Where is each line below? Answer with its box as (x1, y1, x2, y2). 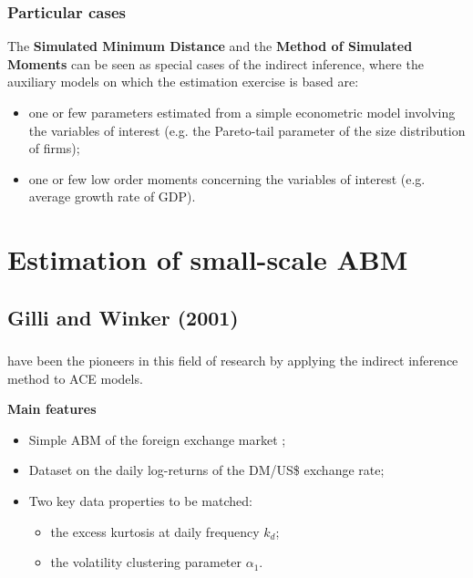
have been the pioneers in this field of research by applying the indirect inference (7, 351, 458, 370)
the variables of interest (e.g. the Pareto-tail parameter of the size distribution (28, 120, 466, 139)
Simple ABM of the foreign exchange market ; (28, 429, 286, 449)
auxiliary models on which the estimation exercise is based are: (7, 72, 359, 91)
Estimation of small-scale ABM (7, 241, 408, 278)
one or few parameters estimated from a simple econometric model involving (28, 103, 456, 121)
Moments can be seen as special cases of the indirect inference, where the (7, 54, 424, 73)
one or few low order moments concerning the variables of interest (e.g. (28, 169, 426, 188)
